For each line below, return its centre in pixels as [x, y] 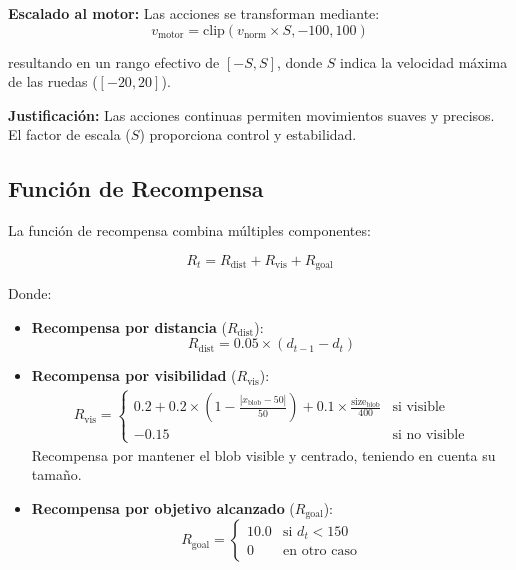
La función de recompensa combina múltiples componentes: [189, 230]
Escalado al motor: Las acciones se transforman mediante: [194, 13]
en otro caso [320, 551]
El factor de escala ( [69, 134]
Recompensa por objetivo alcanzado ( [163, 507]
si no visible [428, 435]
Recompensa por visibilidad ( [134, 375]
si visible [419, 407]
